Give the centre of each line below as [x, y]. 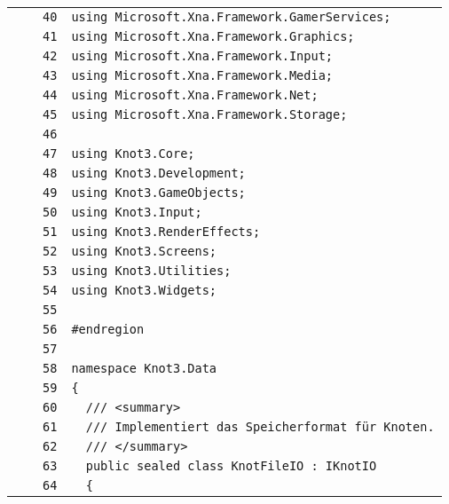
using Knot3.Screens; [144, 251]
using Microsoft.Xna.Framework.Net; [195, 95]
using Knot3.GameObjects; [158, 193]
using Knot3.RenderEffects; [166, 232]
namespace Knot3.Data [144, 368]
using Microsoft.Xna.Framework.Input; [202, 56]
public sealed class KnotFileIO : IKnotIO [231, 466]
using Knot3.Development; [158, 173]
